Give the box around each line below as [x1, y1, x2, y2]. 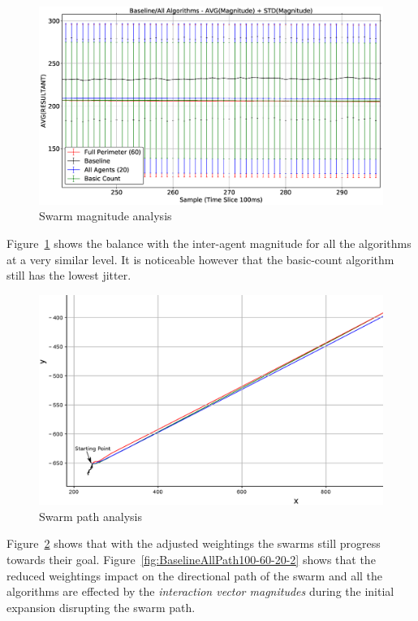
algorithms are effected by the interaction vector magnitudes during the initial [6, 583, 394, 600]
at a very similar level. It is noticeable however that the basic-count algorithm [6, 250, 394, 267]
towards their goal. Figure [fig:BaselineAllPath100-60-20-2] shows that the [6, 551, 376, 567]
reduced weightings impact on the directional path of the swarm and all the [6, 567, 383, 584]
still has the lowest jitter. [6, 267, 131, 284]
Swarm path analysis [39, 507, 142, 524]
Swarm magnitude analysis [39, 207, 172, 224]
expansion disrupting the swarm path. [6, 598, 196, 615]
